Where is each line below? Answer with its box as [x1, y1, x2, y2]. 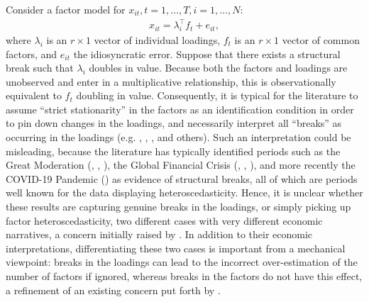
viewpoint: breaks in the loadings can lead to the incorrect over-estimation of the [6, 255, 358, 269]
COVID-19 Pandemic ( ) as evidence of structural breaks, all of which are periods [6, 171, 358, 186]
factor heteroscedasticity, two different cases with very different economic [6, 213, 323, 228]
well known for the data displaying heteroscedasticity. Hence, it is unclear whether [6, 185, 363, 200]
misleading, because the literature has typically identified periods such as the [6, 143, 341, 158]
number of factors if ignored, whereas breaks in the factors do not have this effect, [6, 269, 363, 284]
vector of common [282, 32, 360, 47]
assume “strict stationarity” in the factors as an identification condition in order [6, 101, 354, 116]
